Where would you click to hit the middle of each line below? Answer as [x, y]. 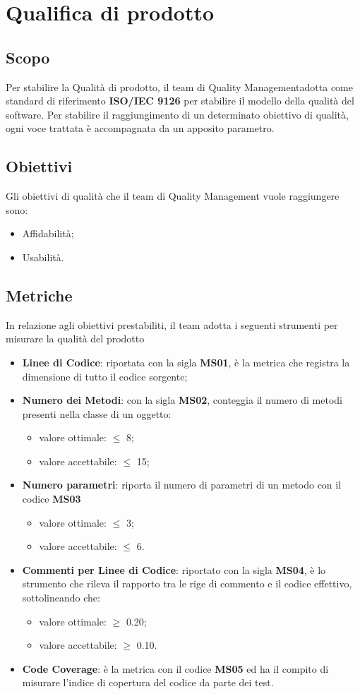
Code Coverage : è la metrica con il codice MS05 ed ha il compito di [175, 668]
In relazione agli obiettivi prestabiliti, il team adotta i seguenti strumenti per [172, 324]
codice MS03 [52, 499]
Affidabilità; [48, 233]
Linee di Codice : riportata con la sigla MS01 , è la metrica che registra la [186, 362]
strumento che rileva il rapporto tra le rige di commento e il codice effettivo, [187, 584]
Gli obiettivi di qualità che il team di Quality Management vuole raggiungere [173, 196]
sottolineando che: [61, 598]
